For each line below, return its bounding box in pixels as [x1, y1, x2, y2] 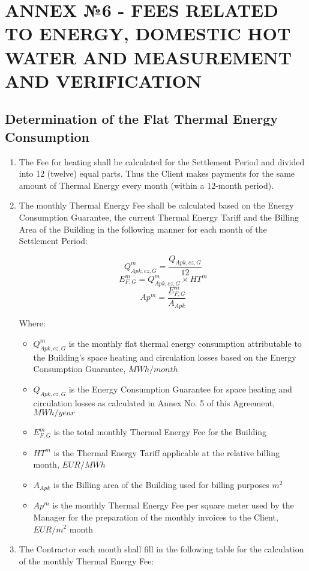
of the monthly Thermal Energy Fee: [19, 554, 154, 567]
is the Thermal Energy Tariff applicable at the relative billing [53, 446, 280, 459]
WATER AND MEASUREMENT [5, 44, 292, 69]
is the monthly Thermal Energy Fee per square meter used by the [52, 499, 294, 511]
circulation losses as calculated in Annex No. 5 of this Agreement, [33, 396, 275, 409]
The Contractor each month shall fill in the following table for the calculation [19, 543, 304, 555]
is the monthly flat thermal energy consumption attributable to [68, 337, 302, 349]
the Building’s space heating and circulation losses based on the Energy [33, 350, 296, 363]
